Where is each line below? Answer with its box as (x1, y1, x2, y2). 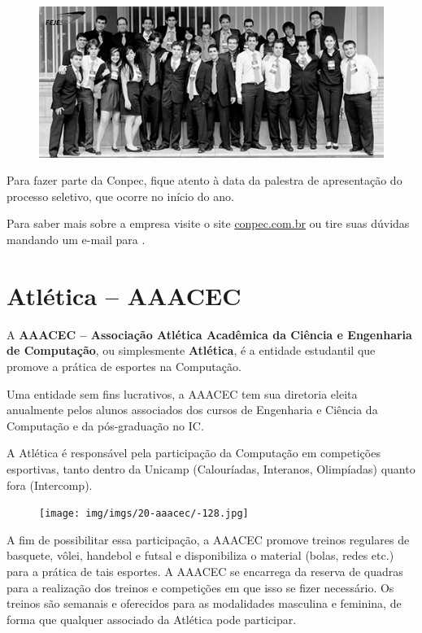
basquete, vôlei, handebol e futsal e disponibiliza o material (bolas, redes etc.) (7, 547, 394, 564)
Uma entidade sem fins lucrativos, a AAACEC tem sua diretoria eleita (7, 385, 358, 402)
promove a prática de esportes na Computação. (7, 357, 241, 374)
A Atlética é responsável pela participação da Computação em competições (7, 444, 381, 461)
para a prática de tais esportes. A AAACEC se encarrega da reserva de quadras (7, 562, 403, 579)
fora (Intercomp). (7, 476, 93, 493)
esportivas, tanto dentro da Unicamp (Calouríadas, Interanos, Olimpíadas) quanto (7, 460, 415, 477)
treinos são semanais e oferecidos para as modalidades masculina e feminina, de (7, 595, 402, 612)
